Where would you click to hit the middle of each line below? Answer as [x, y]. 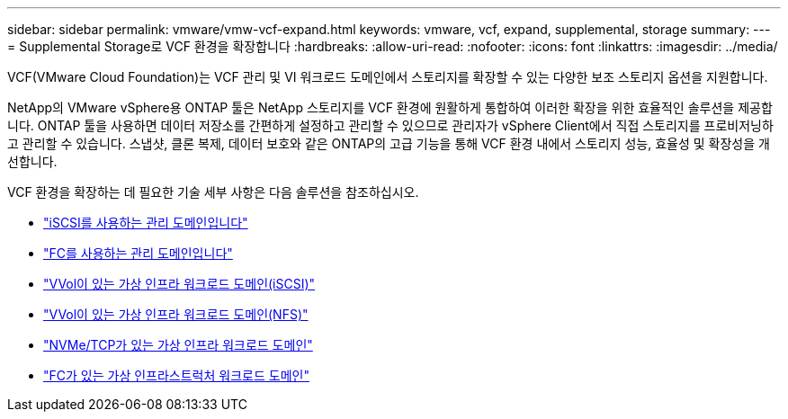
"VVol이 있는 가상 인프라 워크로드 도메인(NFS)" [176, 314]
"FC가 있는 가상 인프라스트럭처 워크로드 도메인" [176, 375]
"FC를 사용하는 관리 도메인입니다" [138, 253]
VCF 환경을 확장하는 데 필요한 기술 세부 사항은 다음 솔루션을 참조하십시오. [213, 192]
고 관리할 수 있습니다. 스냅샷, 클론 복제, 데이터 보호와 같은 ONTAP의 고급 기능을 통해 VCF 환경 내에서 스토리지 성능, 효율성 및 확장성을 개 [389, 143]
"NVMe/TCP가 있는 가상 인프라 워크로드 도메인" [178, 345]
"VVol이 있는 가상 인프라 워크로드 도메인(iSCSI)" [179, 284]
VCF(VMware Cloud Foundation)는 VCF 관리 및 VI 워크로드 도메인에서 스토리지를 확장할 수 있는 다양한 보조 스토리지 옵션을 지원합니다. [388, 77]
